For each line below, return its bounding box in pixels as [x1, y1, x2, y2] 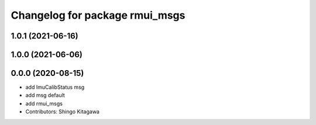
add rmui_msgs [25, 100, 63, 107]
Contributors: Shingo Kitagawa [25, 108, 99, 115]
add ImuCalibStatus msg [25, 84, 85, 91]
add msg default [25, 92, 66, 99]
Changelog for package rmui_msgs [11, 9, 186, 22]
